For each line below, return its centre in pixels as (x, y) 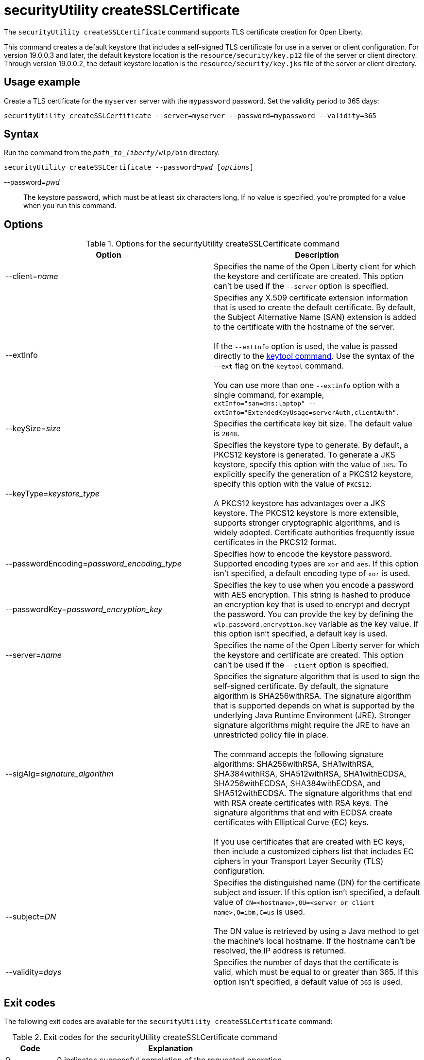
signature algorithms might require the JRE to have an (312, 725)
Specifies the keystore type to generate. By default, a (311, 445)
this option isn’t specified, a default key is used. (301, 634)
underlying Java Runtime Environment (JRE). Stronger (312, 715)
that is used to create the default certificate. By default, (315, 308)
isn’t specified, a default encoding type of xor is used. (312, 574)
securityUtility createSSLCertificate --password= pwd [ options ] (129, 168)
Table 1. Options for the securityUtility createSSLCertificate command (213, 244)
